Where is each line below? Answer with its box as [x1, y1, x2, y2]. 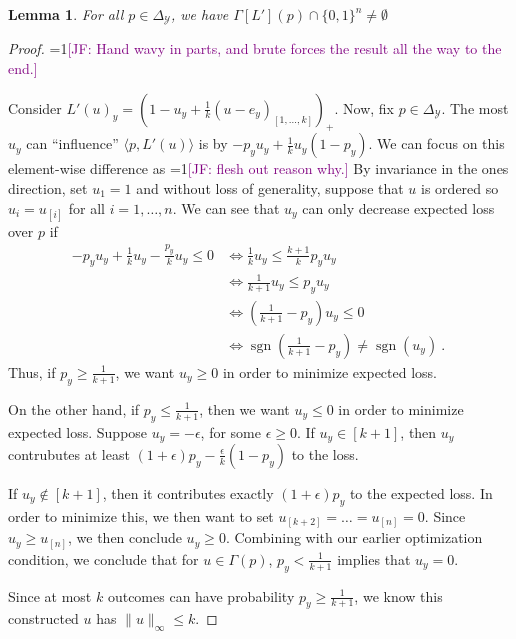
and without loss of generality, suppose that [136, 178, 404, 199]
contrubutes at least [8, 443, 130, 464]
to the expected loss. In [349, 482, 493, 503]
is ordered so [421, 178, 499, 199]
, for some [200, 421, 261, 442]
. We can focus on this [368, 133, 505, 154]
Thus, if [8, 361, 56, 382]
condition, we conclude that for [8, 548, 199, 569]
